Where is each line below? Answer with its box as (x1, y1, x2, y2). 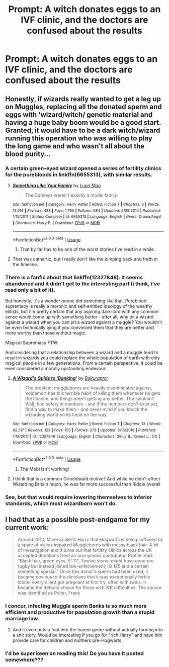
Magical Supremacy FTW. (5, 340, 59, 346)
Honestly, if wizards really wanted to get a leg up (5, 95, 161, 103)
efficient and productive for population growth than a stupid (5, 609, 155, 616)
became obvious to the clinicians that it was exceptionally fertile (17, 574, 150, 580)
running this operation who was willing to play (5, 134, 152, 142)
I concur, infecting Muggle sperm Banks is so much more (5, 603, 147, 610)
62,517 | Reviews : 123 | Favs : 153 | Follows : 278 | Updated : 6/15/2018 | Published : (12, 428, 157, 433)
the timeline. (12, 262, 39, 268)
